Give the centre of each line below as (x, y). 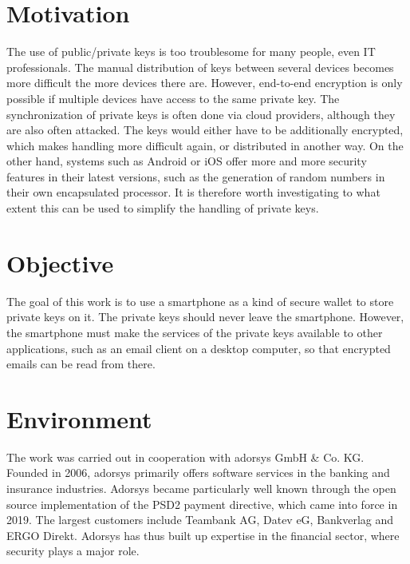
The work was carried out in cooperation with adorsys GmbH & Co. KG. (185, 457)
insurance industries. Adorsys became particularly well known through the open (201, 489)
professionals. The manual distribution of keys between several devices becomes (200, 67)
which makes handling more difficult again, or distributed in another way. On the (205, 145)
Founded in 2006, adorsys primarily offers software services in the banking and (198, 473)
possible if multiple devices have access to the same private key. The (173, 98)
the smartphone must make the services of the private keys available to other (195, 332)
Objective (60, 262)
